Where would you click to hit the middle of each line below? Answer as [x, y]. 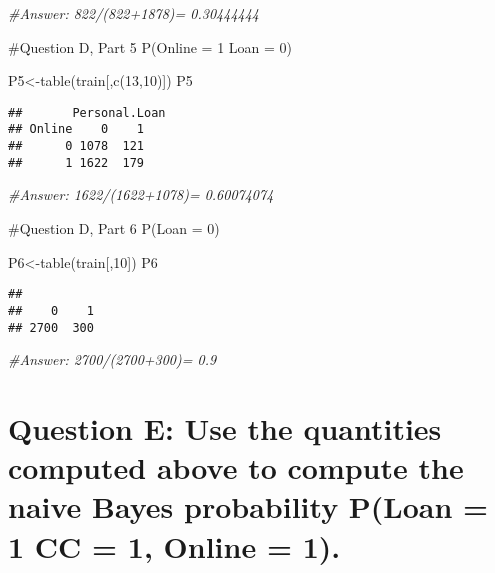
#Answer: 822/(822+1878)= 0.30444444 [134, 13]
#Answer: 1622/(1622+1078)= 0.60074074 [141, 194]
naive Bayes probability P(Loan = [248, 506]
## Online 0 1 [76, 129]
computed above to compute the [236, 467]
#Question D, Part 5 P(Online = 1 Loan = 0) [150, 46]
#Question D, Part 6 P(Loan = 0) [114, 228]
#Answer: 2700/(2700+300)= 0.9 [112, 359]
